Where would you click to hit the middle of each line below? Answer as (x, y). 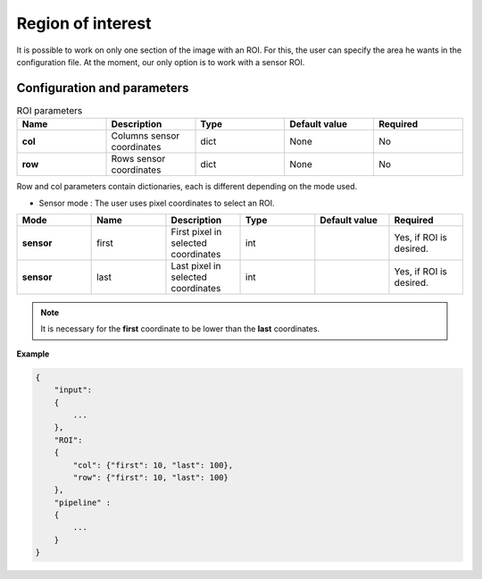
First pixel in (196, 232)
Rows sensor (138, 159)
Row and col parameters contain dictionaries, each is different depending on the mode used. (187, 187)
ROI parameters (50, 111)
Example (33, 354)
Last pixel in (196, 266)
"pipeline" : (83, 502)
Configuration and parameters (103, 88)
